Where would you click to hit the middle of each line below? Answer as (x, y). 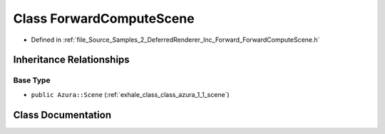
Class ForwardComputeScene (104, 18)
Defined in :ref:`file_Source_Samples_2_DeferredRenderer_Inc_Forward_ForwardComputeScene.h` (175, 40)
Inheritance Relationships (71, 60)
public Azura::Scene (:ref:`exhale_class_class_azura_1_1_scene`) (130, 94)
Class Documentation (62, 115)
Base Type (32, 80)
